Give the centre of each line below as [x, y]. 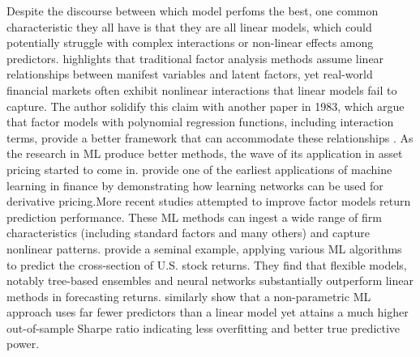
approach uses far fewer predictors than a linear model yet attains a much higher [208, 312]
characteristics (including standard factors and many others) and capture [188, 233]
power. [23, 344]
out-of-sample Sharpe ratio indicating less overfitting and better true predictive [204, 327]
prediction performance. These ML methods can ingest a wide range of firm [194, 217]
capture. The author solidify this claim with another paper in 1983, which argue [206, 106]
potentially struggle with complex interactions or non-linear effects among [190, 42]
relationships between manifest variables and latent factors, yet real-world [190, 74]
